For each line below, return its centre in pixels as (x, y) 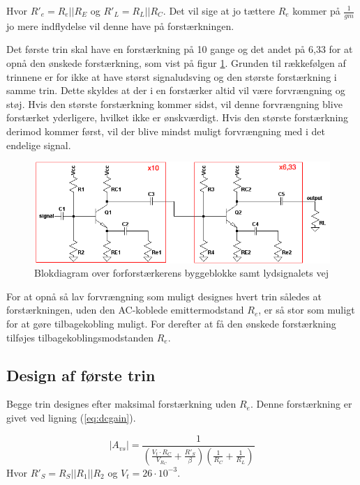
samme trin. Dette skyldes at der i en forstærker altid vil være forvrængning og (176, 90)
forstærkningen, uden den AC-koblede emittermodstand (125, 310)
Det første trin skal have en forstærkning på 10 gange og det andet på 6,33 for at (180, 49)
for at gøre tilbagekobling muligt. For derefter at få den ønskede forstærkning (171, 324)
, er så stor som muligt (307, 310)
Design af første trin (81, 375)
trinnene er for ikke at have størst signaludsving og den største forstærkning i (172, 76)
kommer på (316, 10)
